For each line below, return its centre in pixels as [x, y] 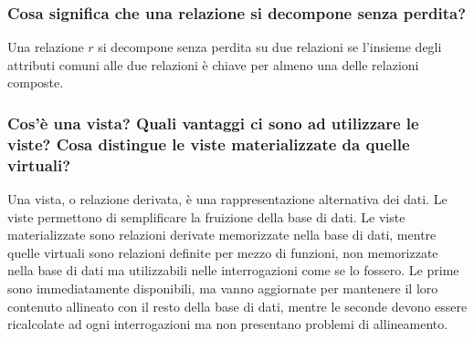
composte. [36, 82]
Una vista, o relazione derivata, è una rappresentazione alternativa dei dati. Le [227, 199]
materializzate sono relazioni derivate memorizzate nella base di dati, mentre [222, 235]
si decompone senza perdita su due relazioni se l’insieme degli [270, 47]
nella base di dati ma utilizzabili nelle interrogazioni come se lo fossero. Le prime [233, 270]
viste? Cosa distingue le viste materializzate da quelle [209, 144]
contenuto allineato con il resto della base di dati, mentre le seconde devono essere [237, 306]
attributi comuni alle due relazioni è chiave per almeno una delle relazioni [213, 64]
